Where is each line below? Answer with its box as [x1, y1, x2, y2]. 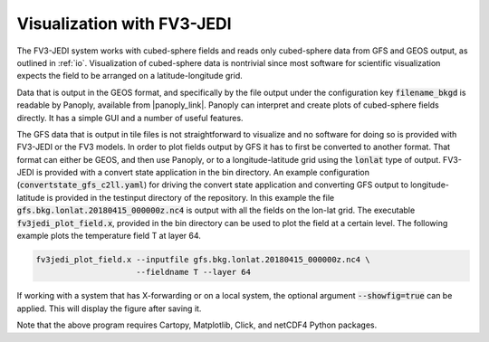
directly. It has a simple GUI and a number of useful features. [16, 112, 244, 123]
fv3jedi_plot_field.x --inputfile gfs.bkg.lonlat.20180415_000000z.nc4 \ [35, 254, 370, 264]
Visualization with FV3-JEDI [16, 14, 232, 33]
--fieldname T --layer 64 [136, 267, 251, 278]
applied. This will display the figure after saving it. [16, 303, 202, 314]
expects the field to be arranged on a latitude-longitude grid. [16, 71, 244, 81]
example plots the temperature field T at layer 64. [16, 231, 201, 242]
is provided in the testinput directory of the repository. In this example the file [46, 192, 335, 203]
